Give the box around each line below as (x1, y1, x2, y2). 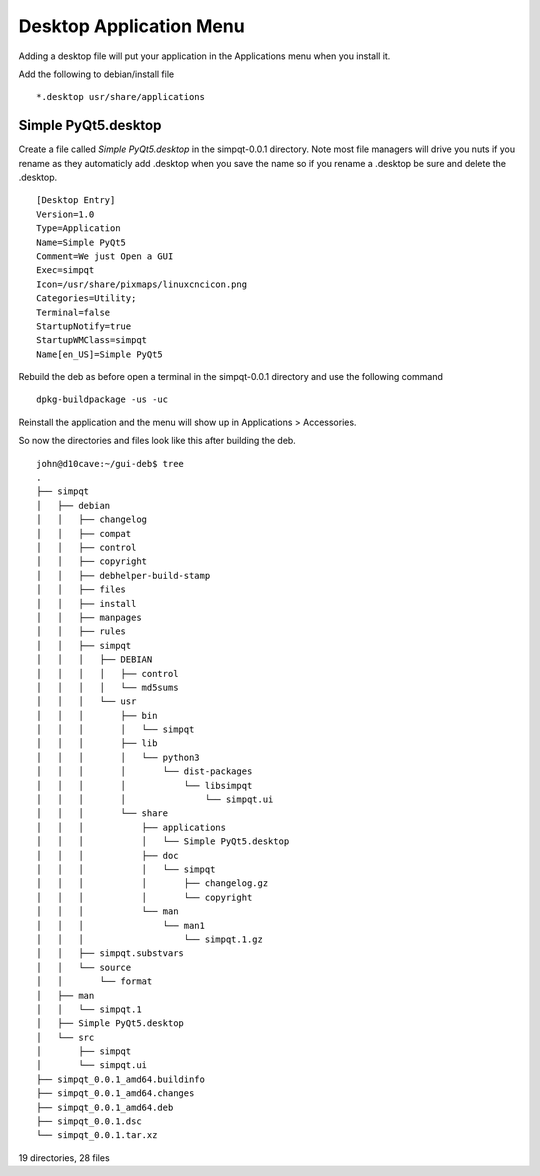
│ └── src (36, 1031, 95, 1043)
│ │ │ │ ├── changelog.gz (36, 878, 269, 889)
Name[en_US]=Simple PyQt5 (36, 348, 164, 360)
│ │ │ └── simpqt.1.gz (36, 933, 264, 945)
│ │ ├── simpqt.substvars (36, 948, 185, 959)
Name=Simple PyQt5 (36, 236, 127, 248)
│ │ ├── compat (36, 528, 132, 539)
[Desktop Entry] (36, 195, 116, 206)
